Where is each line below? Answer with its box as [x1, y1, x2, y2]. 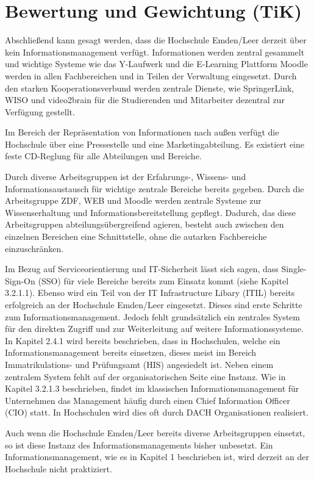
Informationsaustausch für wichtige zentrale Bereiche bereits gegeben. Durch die [5, 182, 304, 195]
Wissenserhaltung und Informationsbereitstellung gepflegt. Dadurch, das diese [5, 206, 296, 218]
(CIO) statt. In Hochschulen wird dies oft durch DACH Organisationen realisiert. [5, 406, 309, 419]
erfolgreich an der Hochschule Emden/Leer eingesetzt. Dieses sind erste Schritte [5, 298, 302, 311]
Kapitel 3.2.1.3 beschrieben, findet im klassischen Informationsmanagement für [5, 382, 299, 395]
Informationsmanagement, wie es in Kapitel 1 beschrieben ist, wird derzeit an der [5, 450, 310, 463]
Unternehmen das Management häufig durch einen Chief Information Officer [5, 394, 290, 406]
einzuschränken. [5, 242, 64, 254]
